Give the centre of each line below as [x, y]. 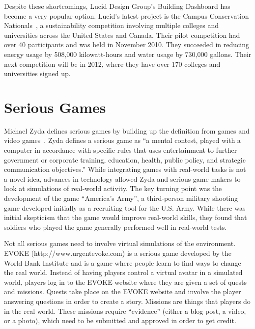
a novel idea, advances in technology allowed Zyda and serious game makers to [122, 178]
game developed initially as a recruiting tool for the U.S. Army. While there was [125, 207]
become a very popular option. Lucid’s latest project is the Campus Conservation [127, 15]
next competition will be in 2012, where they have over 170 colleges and [112, 64]
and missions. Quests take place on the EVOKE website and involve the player [123, 291]
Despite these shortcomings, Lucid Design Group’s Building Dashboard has [117, 6]
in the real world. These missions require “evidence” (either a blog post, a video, [125, 311]
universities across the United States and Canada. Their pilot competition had [122, 35]
